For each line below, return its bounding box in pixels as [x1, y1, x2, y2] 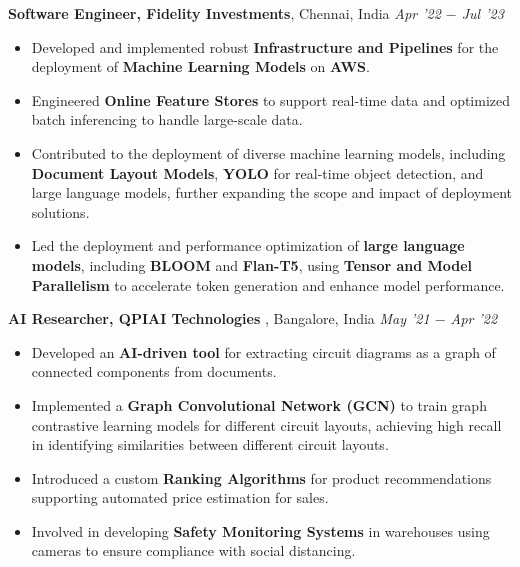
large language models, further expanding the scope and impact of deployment [31, 182, 512, 203]
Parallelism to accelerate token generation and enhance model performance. [31, 274, 505, 295]
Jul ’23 [461, 3, 504, 23]
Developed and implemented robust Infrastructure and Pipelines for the [31, 36, 499, 57]
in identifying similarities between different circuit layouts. [31, 434, 389, 455]
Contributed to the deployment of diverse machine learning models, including [31, 142, 506, 163]
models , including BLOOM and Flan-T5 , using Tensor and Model [31, 254, 473, 275]
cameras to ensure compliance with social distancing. [31, 540, 356, 561]
